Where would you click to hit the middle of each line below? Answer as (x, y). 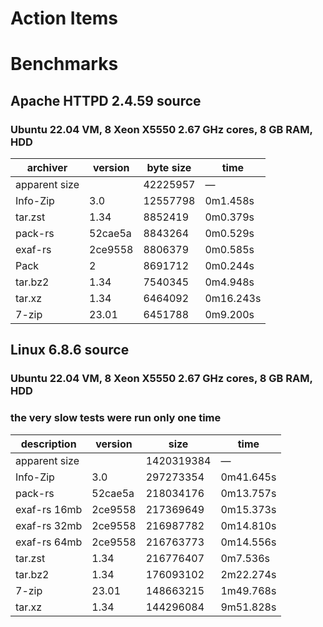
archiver (47, 168)
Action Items (64, 18)
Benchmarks (64, 64)
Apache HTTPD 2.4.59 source (106, 100)
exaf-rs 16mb (49, 509)
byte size (169, 168)
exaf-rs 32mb (49, 525)
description (48, 444)
